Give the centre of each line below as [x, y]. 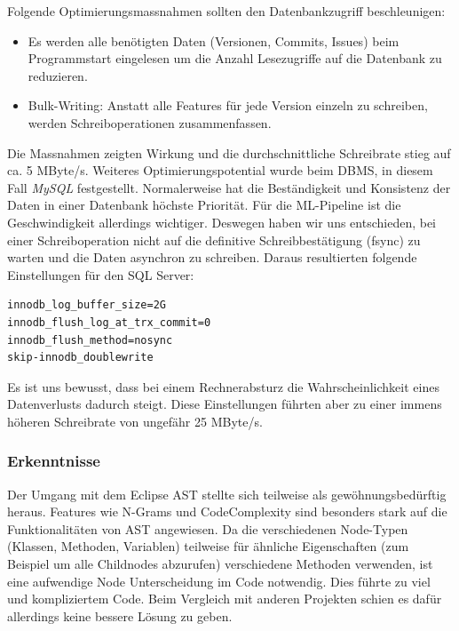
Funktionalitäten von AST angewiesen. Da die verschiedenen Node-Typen [208, 528]
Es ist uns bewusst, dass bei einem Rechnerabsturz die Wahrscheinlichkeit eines [223, 386]
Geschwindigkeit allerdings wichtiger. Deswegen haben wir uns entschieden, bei [222, 222]
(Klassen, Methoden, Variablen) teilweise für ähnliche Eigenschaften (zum [208, 546]
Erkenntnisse [54, 461]
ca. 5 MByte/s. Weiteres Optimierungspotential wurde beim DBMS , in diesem [220, 170]
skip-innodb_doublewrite [80, 358]
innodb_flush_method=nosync [90, 340]
